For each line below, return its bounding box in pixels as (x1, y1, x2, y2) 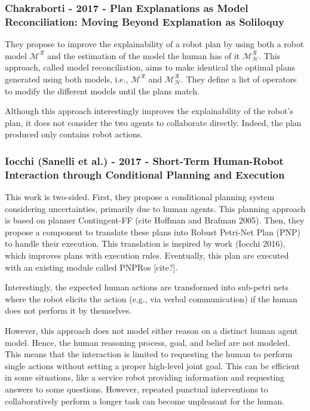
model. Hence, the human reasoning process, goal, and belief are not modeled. (5, 336, 290, 348)
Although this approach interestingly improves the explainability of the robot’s (5, 105, 293, 117)
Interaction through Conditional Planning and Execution (5, 167, 285, 182)
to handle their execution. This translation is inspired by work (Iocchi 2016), (5, 237, 286, 250)
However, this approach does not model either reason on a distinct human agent (5, 324, 298, 336)
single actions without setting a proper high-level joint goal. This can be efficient (5, 359, 300, 372)
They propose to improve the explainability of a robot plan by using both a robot (5, 38, 304, 50)
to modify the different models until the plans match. (5, 84, 200, 97)
